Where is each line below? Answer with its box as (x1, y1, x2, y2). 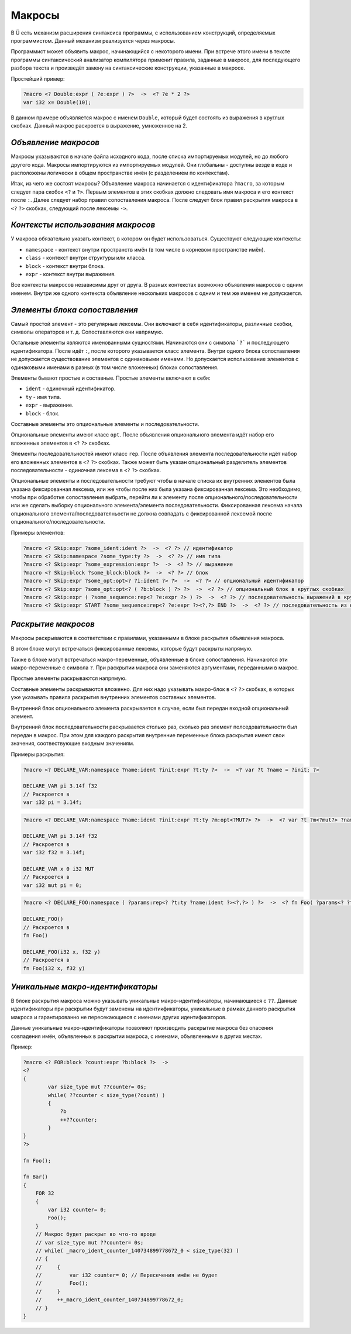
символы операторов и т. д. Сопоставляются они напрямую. (11, 328, 164, 336)
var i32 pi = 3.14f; (23, 799, 82, 806)
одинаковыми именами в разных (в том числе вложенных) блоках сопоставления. (11, 363, 219, 371)
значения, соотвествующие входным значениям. (11, 740, 135, 747)
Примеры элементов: (11, 529, 66, 536)
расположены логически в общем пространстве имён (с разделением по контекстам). (11, 169, 229, 176)
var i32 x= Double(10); (23, 99, 92, 105)
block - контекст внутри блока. (25, 262, 105, 269)
